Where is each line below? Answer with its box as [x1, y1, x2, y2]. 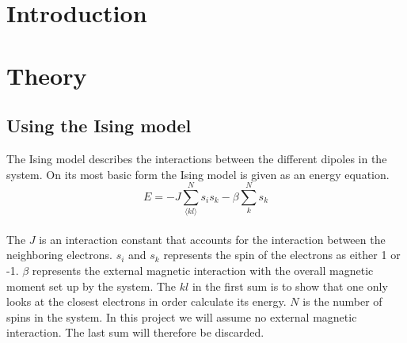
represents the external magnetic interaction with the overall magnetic [32, 262, 374, 279]
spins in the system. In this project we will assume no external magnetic [6, 308, 357, 325]
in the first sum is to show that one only [192, 277, 388, 294]
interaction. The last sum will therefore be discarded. [6, 324, 264, 341]
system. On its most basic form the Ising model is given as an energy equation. [6, 166, 390, 182]
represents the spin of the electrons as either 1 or [163, 246, 401, 263]
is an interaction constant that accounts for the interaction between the [39, 231, 386, 247]
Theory [6, 59, 87, 91]
